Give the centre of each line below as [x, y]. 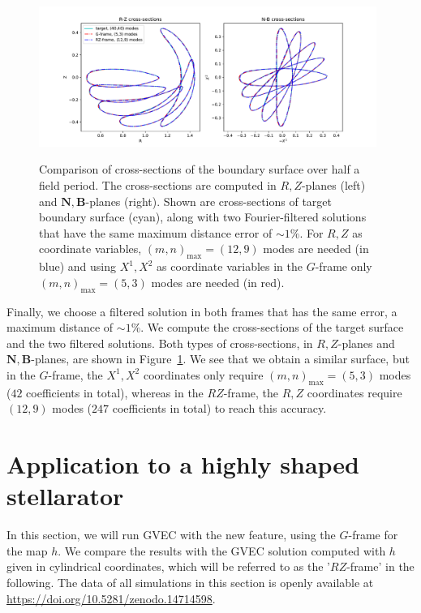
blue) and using [77, 266]
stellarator [65, 496]
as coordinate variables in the [230, 266]
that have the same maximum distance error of [156, 232]
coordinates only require [203, 374]
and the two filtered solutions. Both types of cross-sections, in [160, 343]
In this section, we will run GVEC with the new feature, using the [171, 535]
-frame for [373, 535]
